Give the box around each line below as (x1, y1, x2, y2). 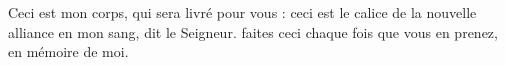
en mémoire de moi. (8, 41, 129, 62)
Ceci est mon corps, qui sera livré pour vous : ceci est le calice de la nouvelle (8, 2, 477, 22)
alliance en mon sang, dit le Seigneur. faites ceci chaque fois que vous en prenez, (8, 21, 498, 42)
